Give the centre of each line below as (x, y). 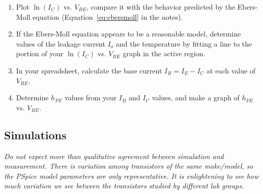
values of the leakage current (61, 43)
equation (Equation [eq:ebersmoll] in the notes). (108, 16)
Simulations (35, 134)
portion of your (40, 53)
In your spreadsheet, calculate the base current (89, 70)
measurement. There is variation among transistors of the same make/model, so (129, 166)
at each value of (231, 70)
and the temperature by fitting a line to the (184, 43)
